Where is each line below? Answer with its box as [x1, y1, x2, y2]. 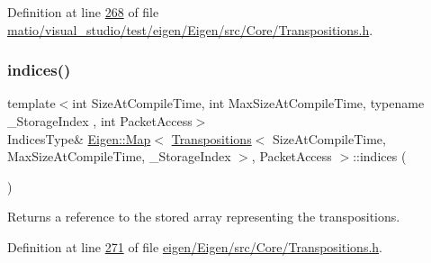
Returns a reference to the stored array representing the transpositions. [7, 207, 400, 226]
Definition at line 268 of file [7, 3, 159, 21]
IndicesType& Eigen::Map [7, 129, 151, 148]
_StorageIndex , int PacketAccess [7, 112, 193, 130]
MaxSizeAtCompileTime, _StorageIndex [7, 147, 231, 166]
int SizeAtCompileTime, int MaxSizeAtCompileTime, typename [72, 94, 425, 113]
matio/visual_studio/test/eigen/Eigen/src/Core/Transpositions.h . [7, 20, 373, 39]
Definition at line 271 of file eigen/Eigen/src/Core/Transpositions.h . [7, 237, 382, 256]
